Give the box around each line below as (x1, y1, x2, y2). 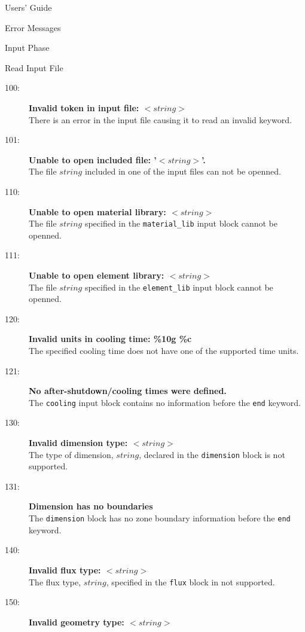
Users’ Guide (5, 1, 52, 13)
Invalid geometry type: (29, 615, 124, 628)
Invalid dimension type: (29, 436, 128, 449)
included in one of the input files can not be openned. (84, 165, 281, 178)
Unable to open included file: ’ (29, 153, 157, 166)
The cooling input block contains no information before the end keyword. (29, 396, 301, 408)
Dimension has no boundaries (29, 500, 153, 512)
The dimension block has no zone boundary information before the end (29, 512, 291, 524)
